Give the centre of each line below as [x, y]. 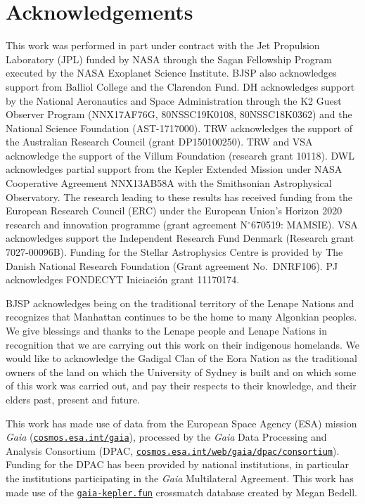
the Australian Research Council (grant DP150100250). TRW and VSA [159, 142]
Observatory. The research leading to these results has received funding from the [179, 196]
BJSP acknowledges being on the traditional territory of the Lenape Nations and [180, 303]
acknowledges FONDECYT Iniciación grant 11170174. [123, 279]
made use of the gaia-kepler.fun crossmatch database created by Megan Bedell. [181, 492]
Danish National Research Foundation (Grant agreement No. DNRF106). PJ [172, 265]
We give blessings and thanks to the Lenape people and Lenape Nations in [166, 330]
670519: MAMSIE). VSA [304, 224]
